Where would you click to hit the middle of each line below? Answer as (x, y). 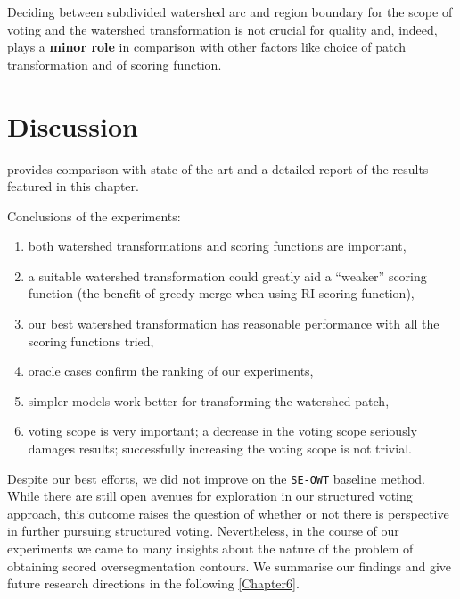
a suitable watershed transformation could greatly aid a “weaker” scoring (227, 275)
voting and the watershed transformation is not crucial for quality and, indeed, (222, 29)
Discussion (73, 125)
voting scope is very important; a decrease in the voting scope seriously (222, 431)
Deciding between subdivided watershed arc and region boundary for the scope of (230, 12)
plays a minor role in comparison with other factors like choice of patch (207, 47)
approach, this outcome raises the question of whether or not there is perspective (228, 513)
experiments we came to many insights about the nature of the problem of (210, 549)
